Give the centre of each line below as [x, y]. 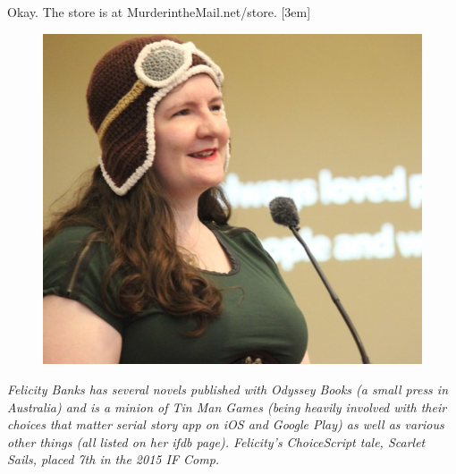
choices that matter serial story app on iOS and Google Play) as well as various [226, 424]
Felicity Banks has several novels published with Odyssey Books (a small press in [228, 389]
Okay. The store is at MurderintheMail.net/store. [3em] [159, 12]
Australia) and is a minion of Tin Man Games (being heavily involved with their [227, 406]
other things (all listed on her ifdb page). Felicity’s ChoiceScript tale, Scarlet [216, 441]
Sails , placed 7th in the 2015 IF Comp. [114, 459]
